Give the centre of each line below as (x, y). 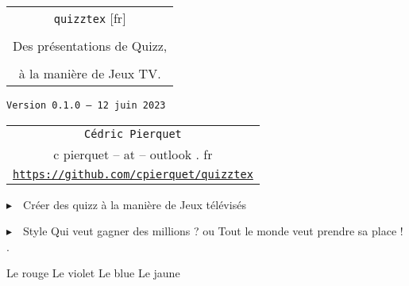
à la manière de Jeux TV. (90, 73)
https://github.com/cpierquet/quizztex (133, 174)
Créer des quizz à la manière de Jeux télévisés (135, 204)
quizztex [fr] (90, 18)
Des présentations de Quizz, (90, 46)
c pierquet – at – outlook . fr (133, 154)
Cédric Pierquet (133, 133)
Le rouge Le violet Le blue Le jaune (93, 273)
